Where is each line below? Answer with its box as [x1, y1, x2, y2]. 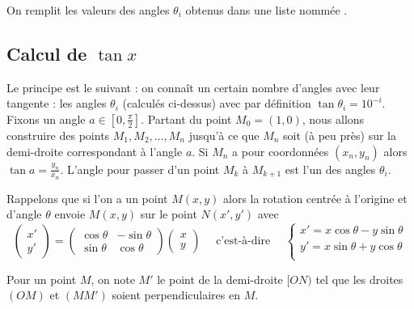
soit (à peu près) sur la [283, 126, 396, 143]
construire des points [6, 126, 110, 143]
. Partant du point [141, 110, 232, 127]
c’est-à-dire [216, 235, 271, 247]
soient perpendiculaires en [112, 286, 240, 303]
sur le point [140, 205, 197, 222]
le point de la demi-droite [157, 270, 283, 287]
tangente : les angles [6, 95, 107, 112]
